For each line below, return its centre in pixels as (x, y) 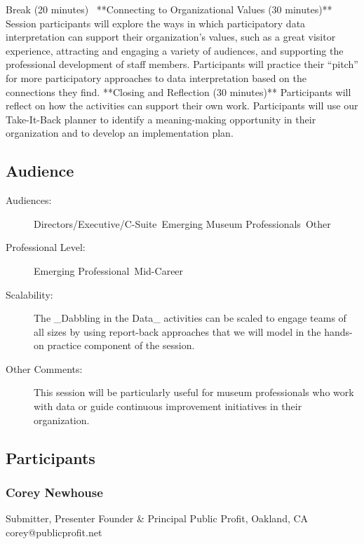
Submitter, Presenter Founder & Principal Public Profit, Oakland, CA (157, 518)
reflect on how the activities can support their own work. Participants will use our (182, 106)
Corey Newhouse (54, 492)
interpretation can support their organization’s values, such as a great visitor (171, 37)
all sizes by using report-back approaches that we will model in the (177, 331)
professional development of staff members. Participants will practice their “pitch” (182, 64)
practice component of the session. (121, 345)
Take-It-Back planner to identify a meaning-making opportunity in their (161, 119)
